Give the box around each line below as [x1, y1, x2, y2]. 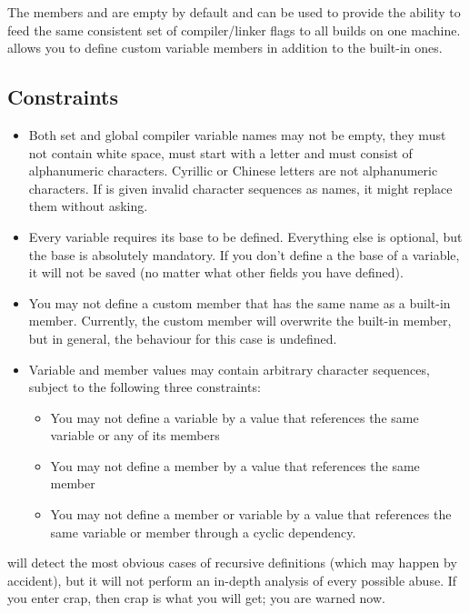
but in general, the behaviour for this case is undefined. [28, 328, 337, 347]
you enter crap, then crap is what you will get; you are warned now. [7, 588, 385, 608]
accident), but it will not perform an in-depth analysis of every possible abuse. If [7, 570, 457, 589]
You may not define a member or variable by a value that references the [50, 505, 452, 524]
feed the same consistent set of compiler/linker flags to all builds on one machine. [7, 20, 461, 39]
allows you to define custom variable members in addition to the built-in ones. [7, 38, 443, 57]
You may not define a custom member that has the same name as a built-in [28, 293, 451, 312]
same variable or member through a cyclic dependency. [50, 522, 356, 541]
